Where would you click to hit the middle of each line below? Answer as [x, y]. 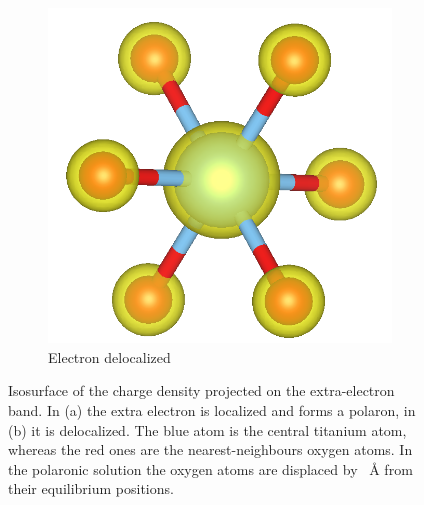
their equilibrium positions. [91, 488]
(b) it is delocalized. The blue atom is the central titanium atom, [207, 429]
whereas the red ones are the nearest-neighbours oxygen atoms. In [210, 449]
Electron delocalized [109, 356]
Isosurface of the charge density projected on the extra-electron [201, 390]
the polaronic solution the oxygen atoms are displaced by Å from [210, 468]
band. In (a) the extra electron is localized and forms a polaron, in [212, 409]
